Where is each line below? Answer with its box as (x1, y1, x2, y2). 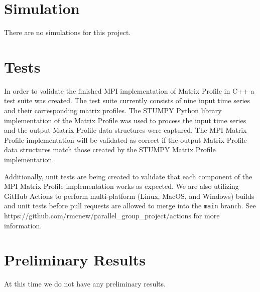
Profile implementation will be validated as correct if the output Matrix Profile (4, 134, 247, 145)
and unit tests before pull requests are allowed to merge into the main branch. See (4, 200, 256, 211)
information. (4, 220, 42, 230)
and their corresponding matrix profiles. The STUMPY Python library (4, 105, 222, 116)
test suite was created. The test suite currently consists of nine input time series (4, 95, 250, 106)
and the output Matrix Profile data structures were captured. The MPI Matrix (4, 125, 247, 135)
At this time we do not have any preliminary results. (4, 278, 166, 289)
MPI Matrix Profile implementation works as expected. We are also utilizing (4, 181, 239, 191)
